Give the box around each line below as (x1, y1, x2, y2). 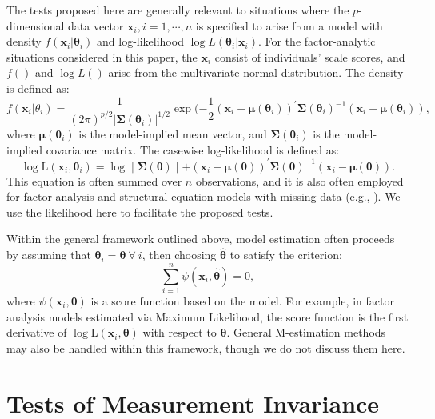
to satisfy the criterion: (229, 246, 342, 263)
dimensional (6, 17, 65, 34)
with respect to (142, 324, 217, 341)
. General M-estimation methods (226, 324, 386, 341)
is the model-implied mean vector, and (78, 125, 267, 142)
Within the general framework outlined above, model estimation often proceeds (6, 230, 395, 247)
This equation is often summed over (6, 172, 182, 189)
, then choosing (142, 246, 217, 263)
